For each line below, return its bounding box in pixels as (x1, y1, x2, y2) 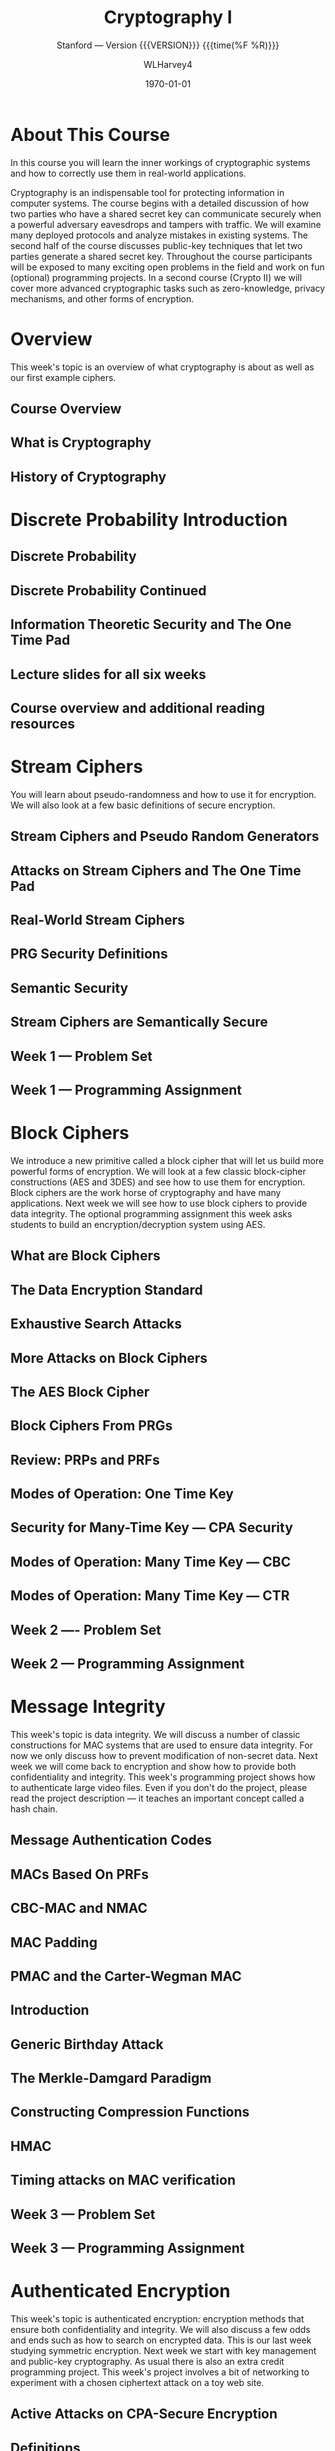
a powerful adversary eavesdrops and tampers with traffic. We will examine (10, 218, 322, 230)
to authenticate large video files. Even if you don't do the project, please (10, 1781, 308, 1793)
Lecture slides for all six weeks (10, 666, 207, 683)
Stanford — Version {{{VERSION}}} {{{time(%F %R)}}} (56, 39, 280, 51)
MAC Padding (10, 1934, 98, 1951)
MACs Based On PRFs (10, 1866, 149, 1883)
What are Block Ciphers (10, 1247, 161, 1265)
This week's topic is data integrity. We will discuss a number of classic (10, 1728, 301, 1740)
